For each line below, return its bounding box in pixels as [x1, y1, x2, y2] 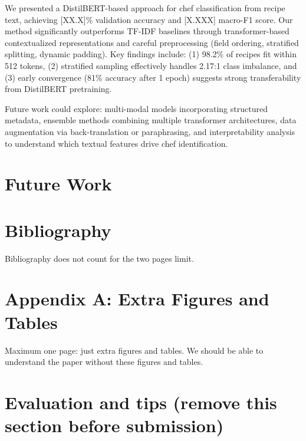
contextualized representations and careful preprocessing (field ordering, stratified [5, 36, 299, 48]
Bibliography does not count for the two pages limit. [5, 252, 194, 264]
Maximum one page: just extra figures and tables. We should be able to [5, 344, 264, 356]
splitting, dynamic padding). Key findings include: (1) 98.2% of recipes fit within [5, 48, 297, 60]
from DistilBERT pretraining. [5, 83, 112, 95]
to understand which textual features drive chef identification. [5, 137, 228, 149]
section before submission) [5, 413, 224, 437]
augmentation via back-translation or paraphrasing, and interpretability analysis [5, 125, 295, 137]
